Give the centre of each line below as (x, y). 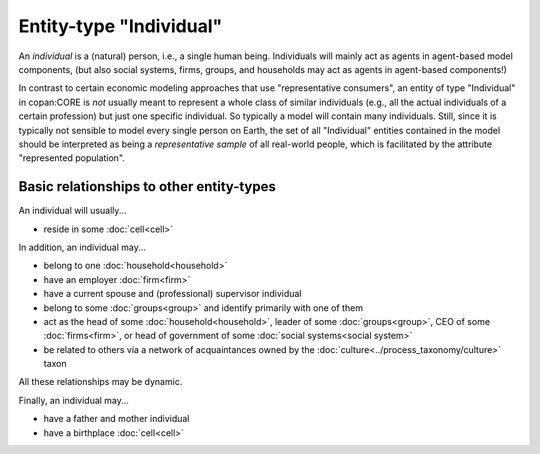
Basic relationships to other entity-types (147, 186)
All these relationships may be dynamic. (100, 382)
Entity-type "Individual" (120, 26)
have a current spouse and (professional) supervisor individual (172, 294)
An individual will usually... (72, 211)
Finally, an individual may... (74, 400)
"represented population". (71, 158)
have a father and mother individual (116, 419)
